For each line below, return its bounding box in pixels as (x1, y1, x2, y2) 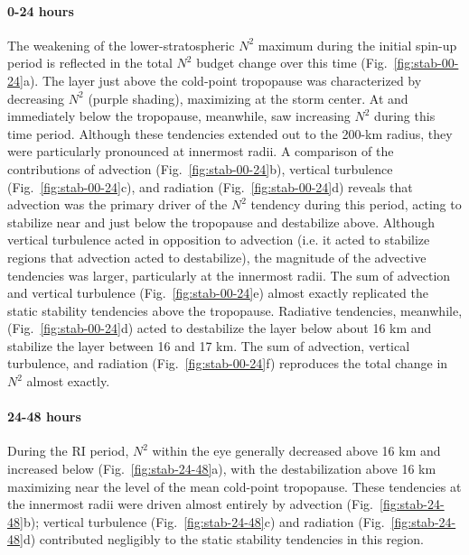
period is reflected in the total (7, 53, 173, 72)
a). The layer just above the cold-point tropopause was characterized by (23, 70, 422, 89)
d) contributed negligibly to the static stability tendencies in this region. (23, 530, 424, 549)
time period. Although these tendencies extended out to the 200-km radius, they (7, 124, 453, 143)
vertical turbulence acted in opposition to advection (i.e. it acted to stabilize (7, 230, 430, 249)
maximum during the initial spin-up (258, 35, 457, 54)
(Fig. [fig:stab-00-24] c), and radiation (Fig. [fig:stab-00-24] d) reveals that (7, 177, 413, 196)
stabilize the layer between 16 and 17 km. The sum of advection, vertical (7, 336, 410, 355)
